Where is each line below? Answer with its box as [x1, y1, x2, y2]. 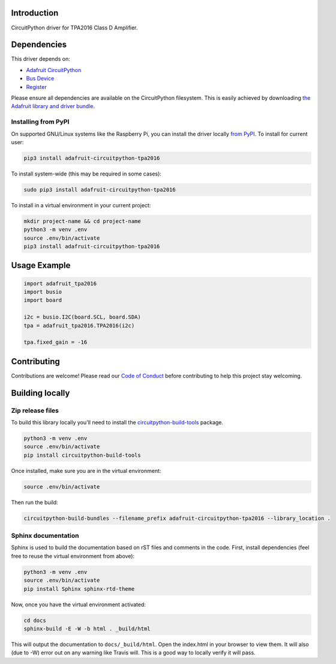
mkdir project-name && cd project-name [23, 218, 141, 225]
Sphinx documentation [11, 532, 79, 540]
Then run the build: [11, 499, 58, 506]
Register [26, 83, 47, 90]
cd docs [23, 617, 46, 624]
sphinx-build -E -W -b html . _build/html [23, 625, 151, 632]
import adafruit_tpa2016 [23, 280, 97, 287]
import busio [23, 288, 62, 295]
